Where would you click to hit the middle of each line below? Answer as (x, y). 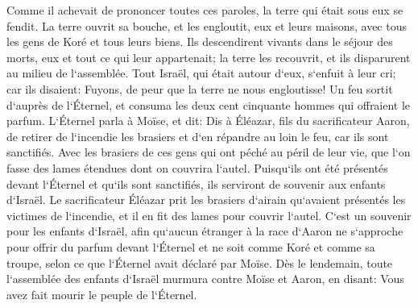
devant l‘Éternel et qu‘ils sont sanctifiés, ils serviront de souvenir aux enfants (196, 183)
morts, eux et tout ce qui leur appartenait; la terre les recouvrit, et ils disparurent (209, 57)
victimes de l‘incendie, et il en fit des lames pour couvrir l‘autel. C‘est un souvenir (209, 215)
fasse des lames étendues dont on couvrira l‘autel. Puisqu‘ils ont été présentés (197, 167)
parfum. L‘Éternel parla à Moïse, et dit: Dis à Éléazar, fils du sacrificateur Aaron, (208, 121)
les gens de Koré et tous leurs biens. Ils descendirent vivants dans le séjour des (200, 42)
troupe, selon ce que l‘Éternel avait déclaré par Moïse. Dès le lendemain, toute (200, 262)
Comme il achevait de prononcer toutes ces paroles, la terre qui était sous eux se (205, 10)
